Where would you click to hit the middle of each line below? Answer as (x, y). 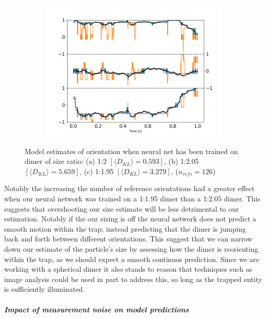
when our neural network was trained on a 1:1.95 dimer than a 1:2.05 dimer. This (132, 198)
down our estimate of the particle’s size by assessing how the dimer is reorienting (131, 248)
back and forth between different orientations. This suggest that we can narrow (128, 239)
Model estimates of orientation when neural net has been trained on (131, 151)
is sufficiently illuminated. (45, 289)
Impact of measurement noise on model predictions (97, 309)
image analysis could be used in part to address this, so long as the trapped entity (133, 279)
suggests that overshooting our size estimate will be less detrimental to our (122, 208)
